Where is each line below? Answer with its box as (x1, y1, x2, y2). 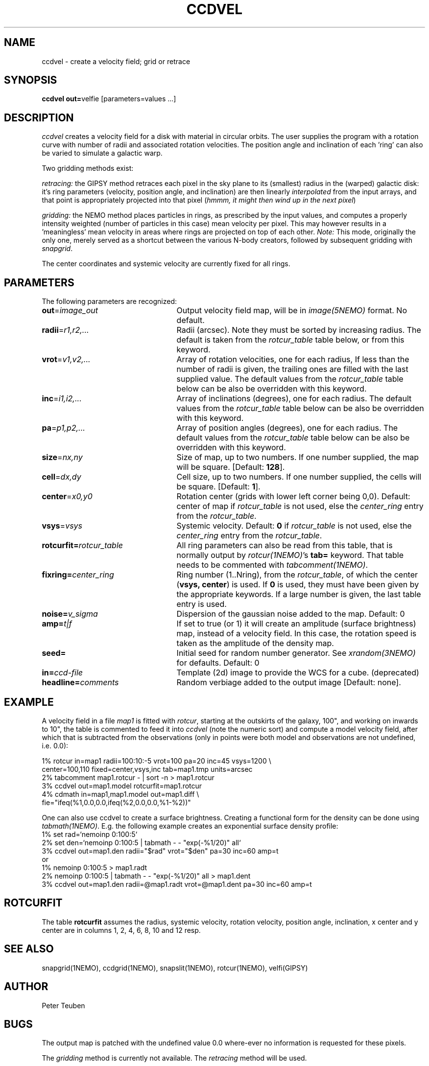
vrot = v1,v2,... (42, 354, 91, 365)
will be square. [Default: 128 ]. (176, 462, 285, 472)
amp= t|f (42, 619, 72, 629)
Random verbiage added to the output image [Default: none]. (176, 677, 401, 688)
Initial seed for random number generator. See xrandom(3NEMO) (176, 648, 416, 658)
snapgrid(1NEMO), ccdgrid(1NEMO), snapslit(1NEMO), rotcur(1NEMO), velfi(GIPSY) (42, 963, 308, 972)
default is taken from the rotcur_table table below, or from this (176, 335, 405, 345)
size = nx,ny (42, 452, 83, 463)
